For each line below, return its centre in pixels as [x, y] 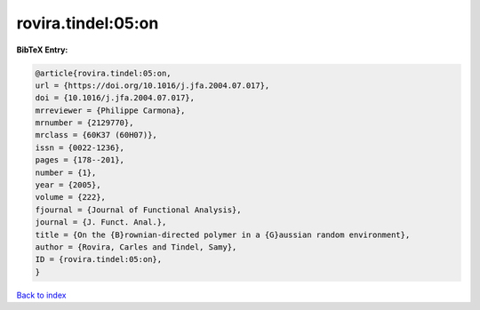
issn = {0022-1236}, [80, 147]
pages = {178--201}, [80, 160]
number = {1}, [66, 172]
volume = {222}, [71, 197]
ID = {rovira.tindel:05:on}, [99, 259]
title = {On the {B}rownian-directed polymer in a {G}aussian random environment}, [223, 234]
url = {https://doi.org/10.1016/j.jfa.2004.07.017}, [152, 85]
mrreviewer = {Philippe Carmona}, [110, 110]
